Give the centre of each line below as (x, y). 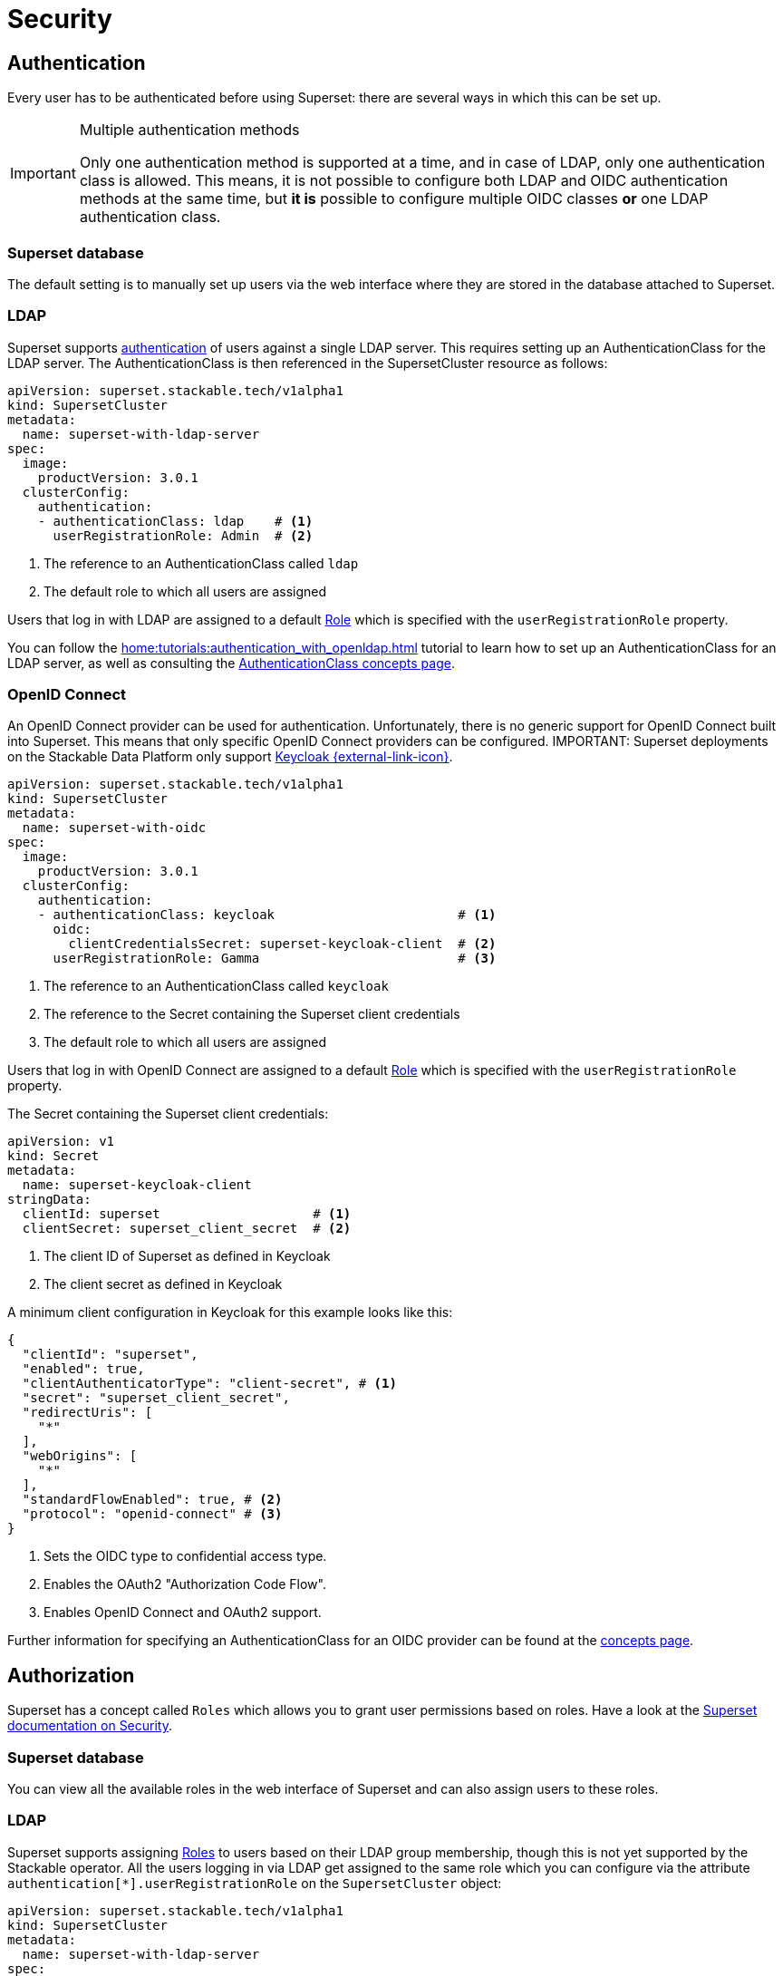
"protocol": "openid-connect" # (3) (152, 1514)
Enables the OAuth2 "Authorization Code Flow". (185, 1584)
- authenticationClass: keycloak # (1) (267, 915)
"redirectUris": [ (87, 1413)
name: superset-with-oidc (114, 828)
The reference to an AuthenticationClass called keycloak (216, 986)
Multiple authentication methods (189, 130)
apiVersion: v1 (61, 1142)
